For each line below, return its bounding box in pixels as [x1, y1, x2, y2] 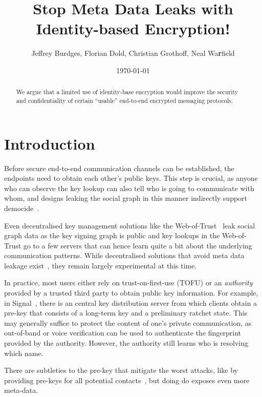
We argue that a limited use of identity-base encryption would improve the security [16, 88, 238, 96]
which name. [4, 347, 43, 358]
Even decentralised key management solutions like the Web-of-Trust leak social [4, 220, 255, 231]
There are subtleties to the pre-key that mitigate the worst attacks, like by [4, 365, 238, 375]
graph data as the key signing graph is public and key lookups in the [4, 230, 220, 241]
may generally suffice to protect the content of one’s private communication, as [4, 317, 252, 328]
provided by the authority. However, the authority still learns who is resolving [4, 338, 248, 348]
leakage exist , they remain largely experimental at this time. [4, 260, 197, 270]
